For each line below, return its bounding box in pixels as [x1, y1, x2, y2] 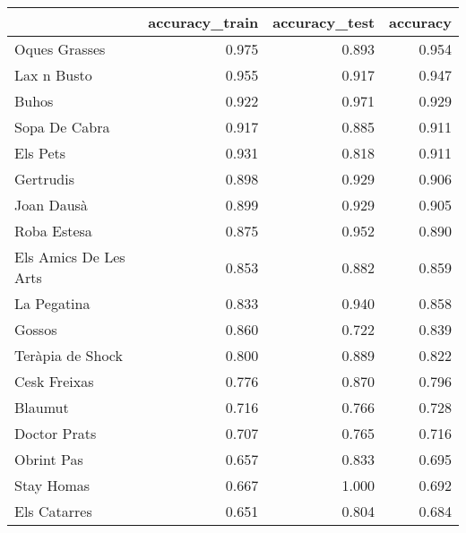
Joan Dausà [14, 194, 88, 215]
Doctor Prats [14, 423, 97, 443]
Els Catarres [14, 501, 92, 521]
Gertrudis [14, 168, 74, 189]
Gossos [14, 319, 57, 340]
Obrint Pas [14, 449, 83, 469]
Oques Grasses [14, 39, 106, 59]
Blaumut [14, 397, 69, 417]
